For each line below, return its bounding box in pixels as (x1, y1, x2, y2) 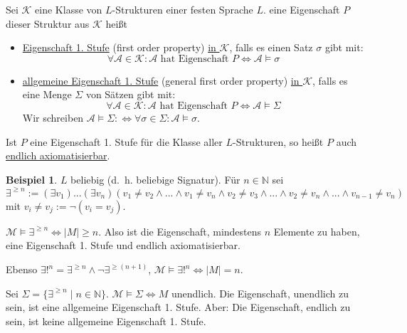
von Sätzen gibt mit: (85, 87, 176, 102)
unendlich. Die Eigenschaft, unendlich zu (171, 285, 349, 300)
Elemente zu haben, (273, 223, 360, 238)
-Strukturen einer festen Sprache (112, 2, 253, 16)
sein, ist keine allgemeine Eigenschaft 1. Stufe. (6, 313, 206, 328)
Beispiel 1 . (6, 171, 58, 186)
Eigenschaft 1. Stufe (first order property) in (22, 40, 216, 55)
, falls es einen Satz (229, 40, 313, 55)
